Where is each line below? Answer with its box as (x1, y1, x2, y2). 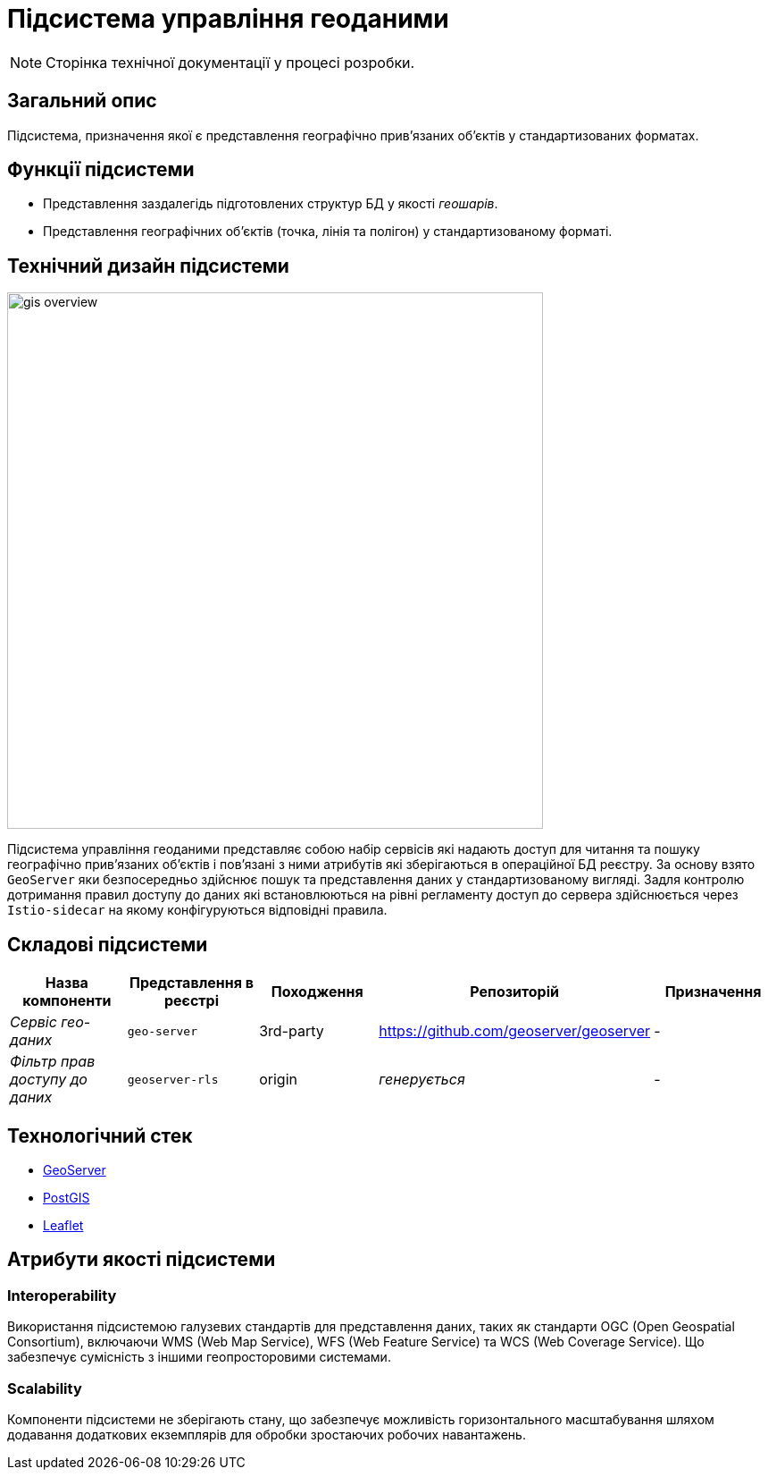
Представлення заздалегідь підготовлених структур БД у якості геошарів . (43, 196, 498, 212)
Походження (271, 983, 363, 1001)
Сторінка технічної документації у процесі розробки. (46, 53, 415, 72)
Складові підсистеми (7, 933, 208, 956)
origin (259, 1070, 297, 1089)
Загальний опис (7, 89, 157, 113)
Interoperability (7, 1286, 117, 1304)
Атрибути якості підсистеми (7, 1248, 276, 1271)
